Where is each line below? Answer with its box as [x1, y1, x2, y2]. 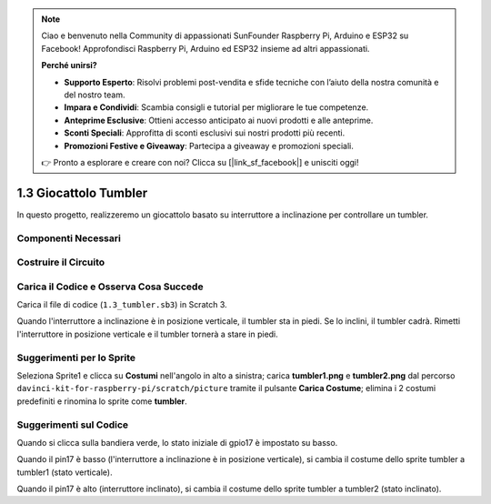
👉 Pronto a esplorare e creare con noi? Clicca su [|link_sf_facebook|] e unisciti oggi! [41, 156, 359, 167]
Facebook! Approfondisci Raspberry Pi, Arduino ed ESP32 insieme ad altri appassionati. [41, 43, 370, 54]
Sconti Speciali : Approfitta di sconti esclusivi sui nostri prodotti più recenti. [64, 127, 346, 138]
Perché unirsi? [41, 60, 97, 71]
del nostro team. [64, 89, 125, 100]
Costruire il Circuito [16, 256, 105, 268]
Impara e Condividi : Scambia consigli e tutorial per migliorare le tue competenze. [64, 102, 369, 113]
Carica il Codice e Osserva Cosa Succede [16, 280, 204, 293]
